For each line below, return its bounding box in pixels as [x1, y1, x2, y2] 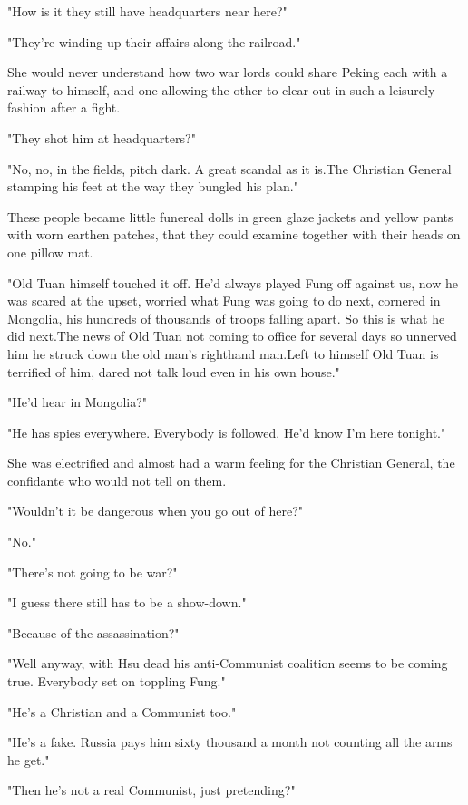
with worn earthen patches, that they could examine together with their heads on [7, 225, 461, 244]
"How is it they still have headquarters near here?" [7, 2, 288, 20]
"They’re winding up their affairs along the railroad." [7, 32, 301, 51]
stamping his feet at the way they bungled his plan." [7, 177, 298, 196]
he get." [7, 750, 50, 769]
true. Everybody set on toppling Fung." [7, 672, 226, 691]
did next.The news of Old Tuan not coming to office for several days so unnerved [7, 326, 457, 345]
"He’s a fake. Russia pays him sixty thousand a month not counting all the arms [7, 732, 453, 752]
